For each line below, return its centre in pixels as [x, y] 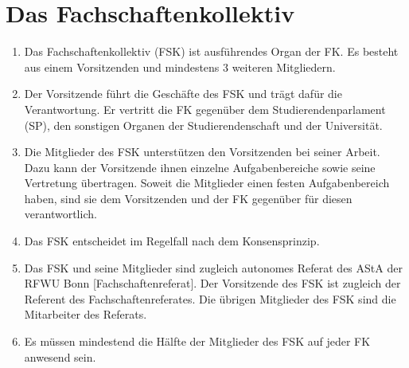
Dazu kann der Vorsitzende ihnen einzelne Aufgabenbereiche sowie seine [200, 167]
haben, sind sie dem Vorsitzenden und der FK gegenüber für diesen [188, 198]
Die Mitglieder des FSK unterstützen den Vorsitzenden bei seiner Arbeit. [202, 152]
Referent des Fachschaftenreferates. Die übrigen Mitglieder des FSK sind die [210, 298]
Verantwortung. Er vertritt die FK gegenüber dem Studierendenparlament [205, 109]
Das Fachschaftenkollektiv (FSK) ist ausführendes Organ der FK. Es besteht [211, 51]
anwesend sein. [60, 356]
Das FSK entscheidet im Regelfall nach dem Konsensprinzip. [172, 241]
